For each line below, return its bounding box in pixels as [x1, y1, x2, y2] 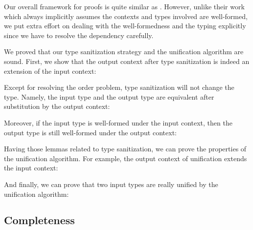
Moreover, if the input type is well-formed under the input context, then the [4, 117, 232, 127]
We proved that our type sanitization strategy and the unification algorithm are [4, 46, 244, 57]
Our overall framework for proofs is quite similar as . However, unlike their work [4, 1, 245, 11]
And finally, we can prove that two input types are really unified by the [4, 179, 218, 189]
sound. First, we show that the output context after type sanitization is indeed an [4, 56, 250, 66]
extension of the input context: [4, 65, 96, 76]
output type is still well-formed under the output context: [4, 127, 177, 137]
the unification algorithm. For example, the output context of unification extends [4, 153, 247, 163]
